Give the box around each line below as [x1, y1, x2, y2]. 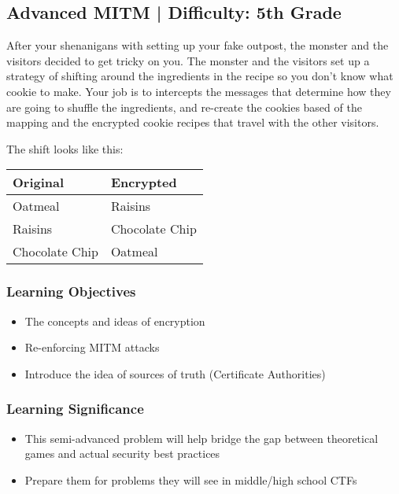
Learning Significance [6, 399, 144, 418]
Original [13, 173, 65, 192]
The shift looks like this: [6, 140, 124, 157]
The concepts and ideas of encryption [24, 312, 205, 329]
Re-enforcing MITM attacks [24, 339, 160, 356]
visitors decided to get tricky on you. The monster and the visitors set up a [6, 52, 370, 68]
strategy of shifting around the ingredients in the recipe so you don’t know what [6, 68, 393, 84]
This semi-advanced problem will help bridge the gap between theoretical [24, 429, 379, 446]
